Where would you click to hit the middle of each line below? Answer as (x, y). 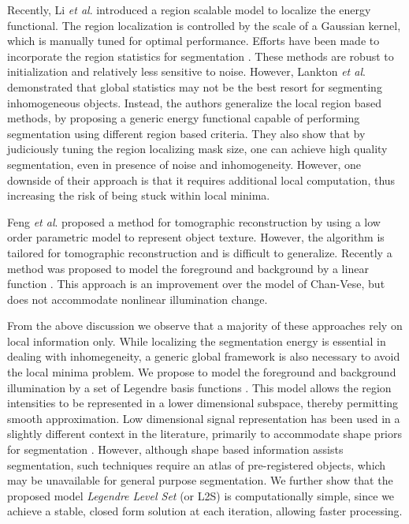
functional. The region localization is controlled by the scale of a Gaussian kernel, (204, 25)
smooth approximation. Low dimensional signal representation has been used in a (204, 418)
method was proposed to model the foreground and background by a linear (188, 268)
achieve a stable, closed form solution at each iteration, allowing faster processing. (205, 511)
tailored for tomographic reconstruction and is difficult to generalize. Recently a (200, 252)
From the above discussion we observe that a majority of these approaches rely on (205, 326)
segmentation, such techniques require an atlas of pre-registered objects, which (197, 464)
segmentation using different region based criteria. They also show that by (186, 133)
